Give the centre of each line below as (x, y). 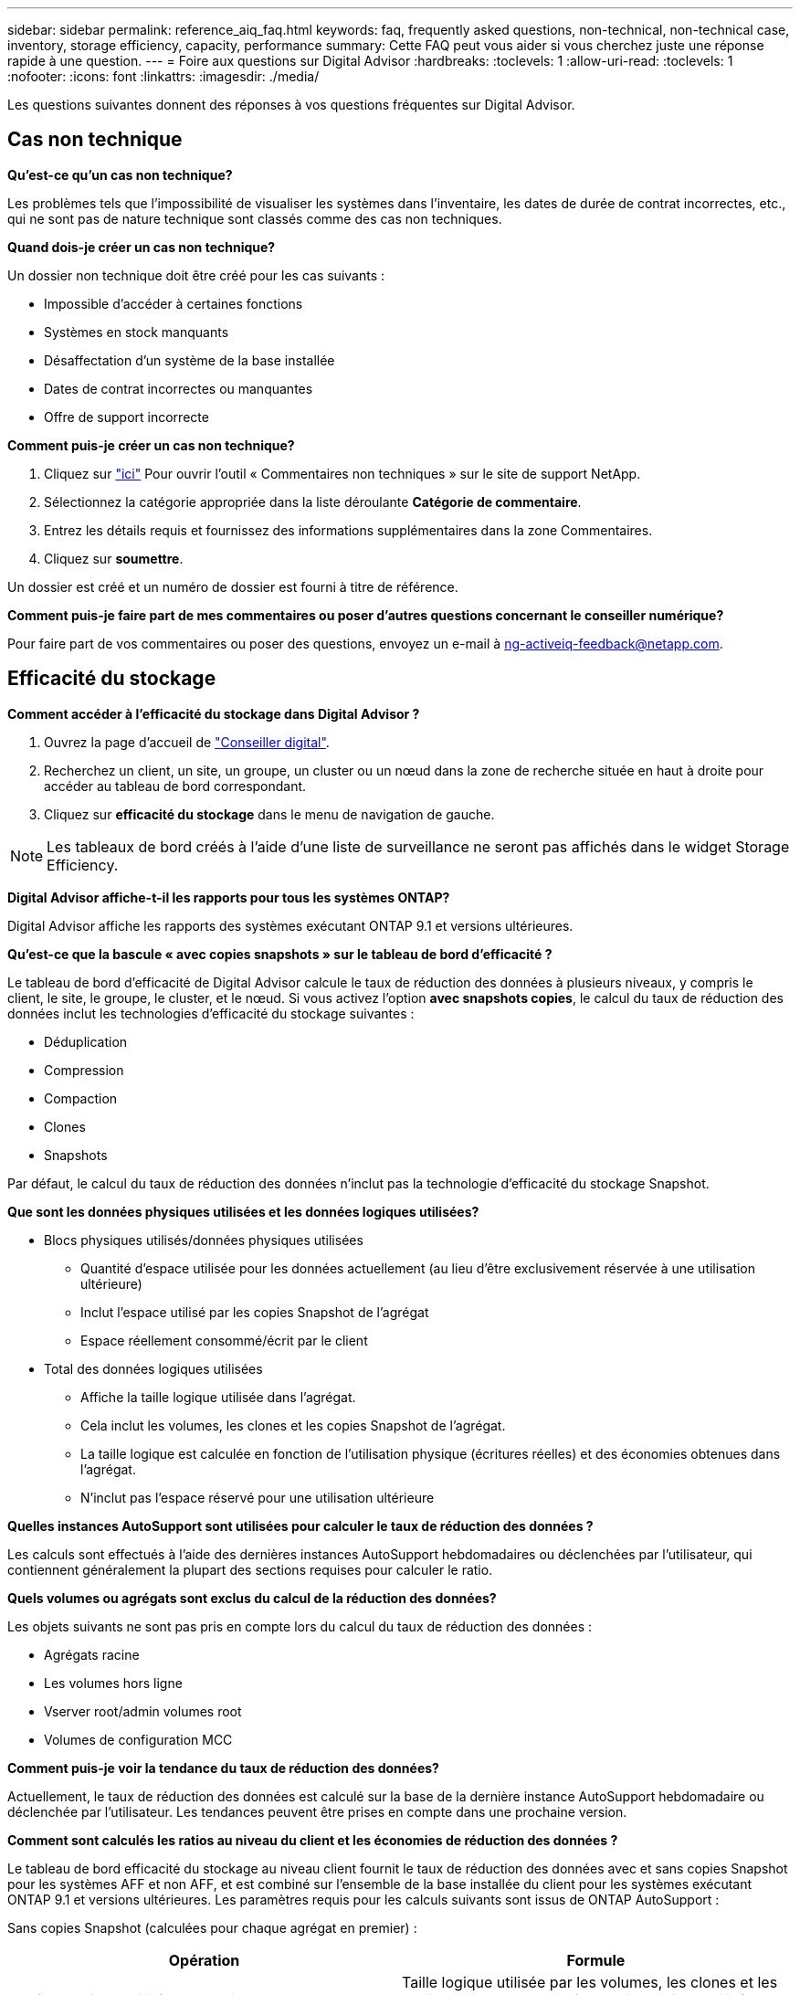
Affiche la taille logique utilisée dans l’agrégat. (218, 1397)
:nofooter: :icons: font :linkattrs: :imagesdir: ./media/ (163, 76)
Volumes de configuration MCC (138, 1739)
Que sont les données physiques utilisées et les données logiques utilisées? (243, 1211)
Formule (596, 1960)
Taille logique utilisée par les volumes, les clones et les (590, 1982)
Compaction (81, 1098)
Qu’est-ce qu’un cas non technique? (120, 174)
